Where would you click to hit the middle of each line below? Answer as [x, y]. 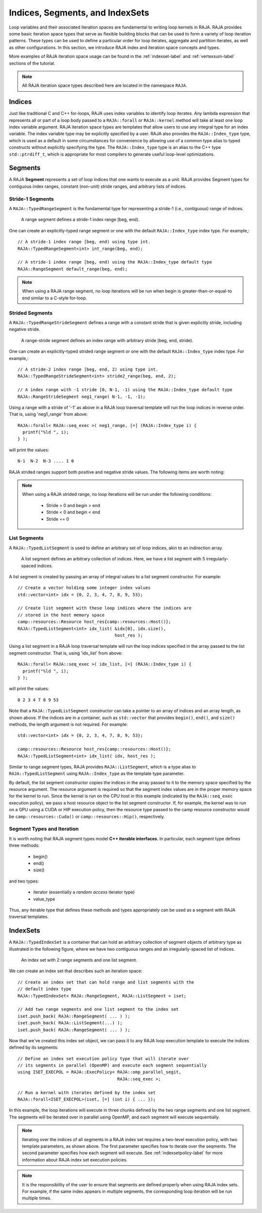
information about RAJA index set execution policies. [75, 1160]
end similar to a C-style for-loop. [55, 298]
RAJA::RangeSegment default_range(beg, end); [73, 269]
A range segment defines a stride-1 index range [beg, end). [80, 220]
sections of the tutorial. [32, 63]
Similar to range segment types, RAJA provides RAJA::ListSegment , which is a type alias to [102, 767]
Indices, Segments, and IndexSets [79, 13]
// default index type [45, 989]
